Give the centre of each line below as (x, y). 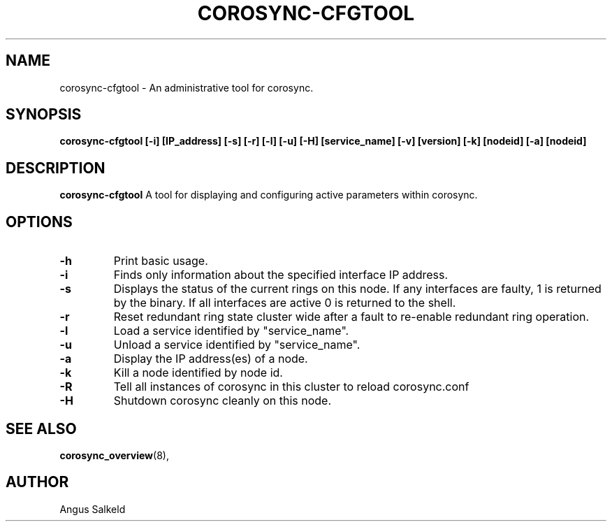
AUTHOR (37, 482)
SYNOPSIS (44, 115)
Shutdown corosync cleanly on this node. (223, 401)
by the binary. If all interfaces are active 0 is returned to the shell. (285, 303)
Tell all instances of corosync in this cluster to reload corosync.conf (291, 387)
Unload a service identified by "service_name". (237, 345)
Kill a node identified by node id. (198, 373)
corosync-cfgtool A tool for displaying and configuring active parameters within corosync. (269, 195)
